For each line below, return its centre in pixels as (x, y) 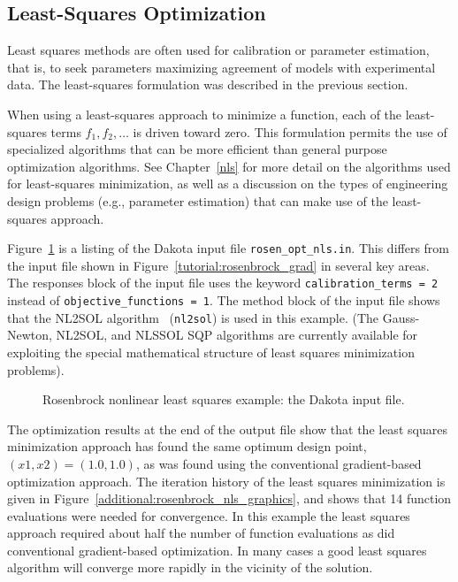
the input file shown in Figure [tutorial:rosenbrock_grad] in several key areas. (218, 265)
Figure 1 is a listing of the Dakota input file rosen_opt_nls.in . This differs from (228, 248)
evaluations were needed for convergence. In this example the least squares (209, 515)
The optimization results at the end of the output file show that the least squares (227, 429)
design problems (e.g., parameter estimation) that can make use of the (198, 200)
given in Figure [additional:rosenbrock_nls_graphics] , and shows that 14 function (229, 498)
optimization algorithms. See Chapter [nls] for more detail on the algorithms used (229, 166)
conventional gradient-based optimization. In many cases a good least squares (217, 550)
